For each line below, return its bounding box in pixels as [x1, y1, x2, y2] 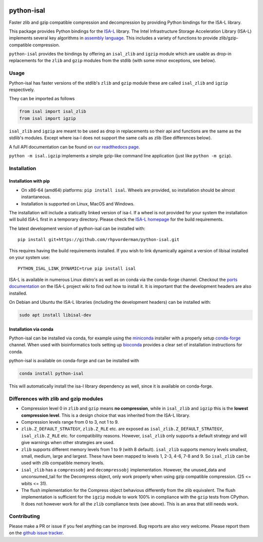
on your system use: [9, 255, 50, 260]
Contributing [9, 513, 40, 520]
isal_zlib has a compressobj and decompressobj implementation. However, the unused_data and [21, 467, 226, 472]
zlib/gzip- [219, 35, 239, 41]
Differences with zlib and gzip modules [9, 395, 103, 402]
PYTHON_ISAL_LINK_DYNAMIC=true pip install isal [18, 266, 136, 271]
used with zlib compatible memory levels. [21, 460, 105, 466]
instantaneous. [21, 194, 51, 200]
